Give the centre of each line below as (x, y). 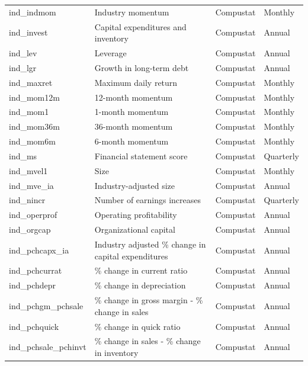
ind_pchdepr (33, 285)
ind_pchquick (34, 326)
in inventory (116, 352)
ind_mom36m (34, 126)
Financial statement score (141, 155)
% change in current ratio (141, 270)
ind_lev (23, 53)
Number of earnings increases (148, 200)
